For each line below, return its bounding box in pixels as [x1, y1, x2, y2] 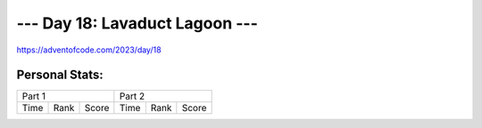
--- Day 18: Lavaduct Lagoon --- [16, 13, 258, 33]
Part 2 [119, 90, 145, 102]
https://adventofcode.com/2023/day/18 [16, 44, 162, 55]
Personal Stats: [16, 68, 104, 83]
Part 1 [21, 90, 46, 102]
